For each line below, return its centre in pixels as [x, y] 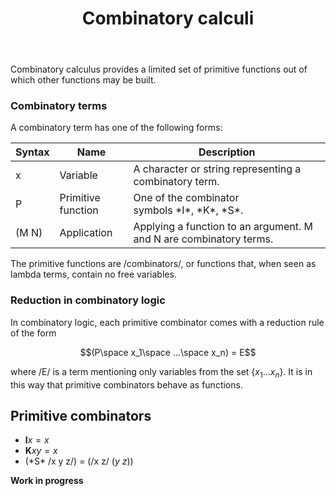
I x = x [37, 440]
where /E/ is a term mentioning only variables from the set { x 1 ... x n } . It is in [161, 372]
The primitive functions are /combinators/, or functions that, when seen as [163, 264]
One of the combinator [186, 198]
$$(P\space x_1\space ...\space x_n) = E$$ [168, 352]
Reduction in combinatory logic [88, 300]
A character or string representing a [217, 169]
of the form [33, 333]
